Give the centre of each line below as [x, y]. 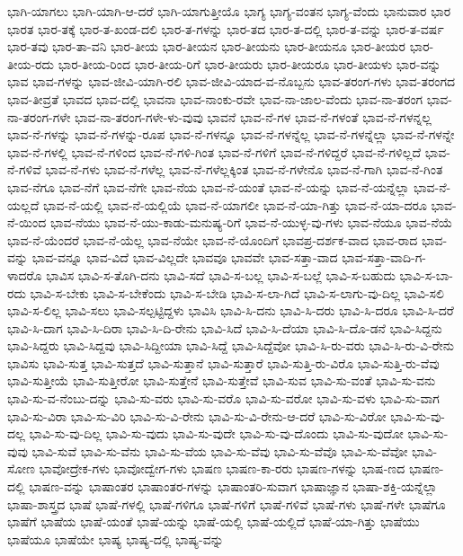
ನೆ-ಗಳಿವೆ [24, 169]
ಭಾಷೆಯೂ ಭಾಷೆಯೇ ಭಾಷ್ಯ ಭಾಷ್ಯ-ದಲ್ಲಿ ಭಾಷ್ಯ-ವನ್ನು [116, 538]
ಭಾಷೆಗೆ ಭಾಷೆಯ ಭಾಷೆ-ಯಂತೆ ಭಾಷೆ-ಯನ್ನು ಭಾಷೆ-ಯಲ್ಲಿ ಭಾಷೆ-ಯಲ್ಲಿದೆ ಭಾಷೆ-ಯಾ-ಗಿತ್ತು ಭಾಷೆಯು [214, 521]
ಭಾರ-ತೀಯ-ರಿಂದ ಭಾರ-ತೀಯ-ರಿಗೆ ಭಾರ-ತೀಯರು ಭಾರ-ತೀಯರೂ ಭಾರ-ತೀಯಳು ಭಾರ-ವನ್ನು [249, 63]
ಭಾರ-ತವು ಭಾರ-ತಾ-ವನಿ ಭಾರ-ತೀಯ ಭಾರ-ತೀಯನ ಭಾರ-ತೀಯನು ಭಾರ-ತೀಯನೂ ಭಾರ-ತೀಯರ [206, 46]
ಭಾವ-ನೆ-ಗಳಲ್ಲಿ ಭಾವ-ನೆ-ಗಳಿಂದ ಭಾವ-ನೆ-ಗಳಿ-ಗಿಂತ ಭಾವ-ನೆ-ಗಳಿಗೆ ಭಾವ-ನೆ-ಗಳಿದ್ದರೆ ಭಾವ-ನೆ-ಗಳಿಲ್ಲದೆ [214, 151]
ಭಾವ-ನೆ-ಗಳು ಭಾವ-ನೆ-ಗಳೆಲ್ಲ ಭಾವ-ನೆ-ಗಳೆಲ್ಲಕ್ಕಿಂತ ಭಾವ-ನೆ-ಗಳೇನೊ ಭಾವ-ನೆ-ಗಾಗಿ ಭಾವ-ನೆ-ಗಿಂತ [244, 169]
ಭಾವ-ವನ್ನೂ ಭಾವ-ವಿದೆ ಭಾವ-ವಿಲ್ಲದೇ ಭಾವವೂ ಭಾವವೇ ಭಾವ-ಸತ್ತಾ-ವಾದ [185, 257]
